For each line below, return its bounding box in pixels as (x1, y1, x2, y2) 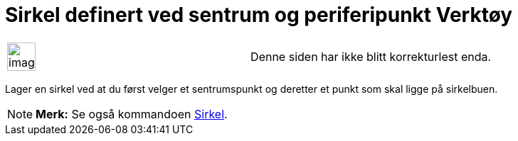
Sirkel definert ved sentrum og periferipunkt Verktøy (5, 3, 513, 27)
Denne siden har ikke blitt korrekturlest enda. (250, 49, 492, 64)
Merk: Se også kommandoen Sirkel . (36, 106, 228, 121)
